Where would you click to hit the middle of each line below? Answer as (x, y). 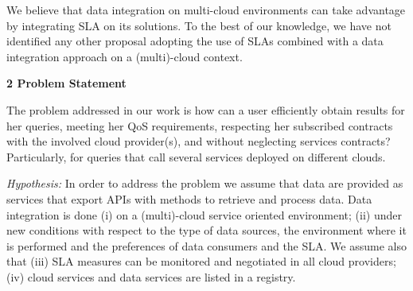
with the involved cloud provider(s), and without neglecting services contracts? (199, 141)
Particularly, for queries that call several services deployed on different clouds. (196, 156)
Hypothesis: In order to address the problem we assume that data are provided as (205, 183)
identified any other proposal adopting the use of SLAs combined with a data (195, 41)
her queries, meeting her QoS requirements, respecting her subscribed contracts (200, 125)
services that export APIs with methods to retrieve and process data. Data (189, 198)
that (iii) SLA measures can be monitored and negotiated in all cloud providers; (201, 261)
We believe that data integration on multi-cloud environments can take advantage (206, 10)
